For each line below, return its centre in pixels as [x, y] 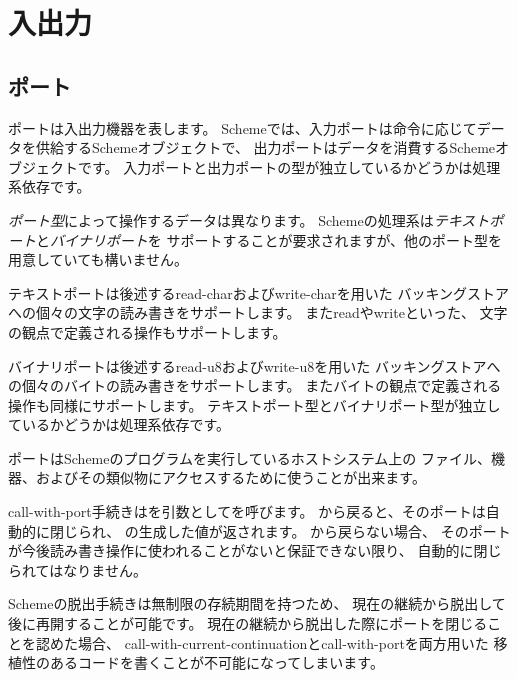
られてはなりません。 [77, 569]
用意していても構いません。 [98, 259]
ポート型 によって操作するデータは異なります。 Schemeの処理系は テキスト [249, 219]
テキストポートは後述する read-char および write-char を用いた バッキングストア [259, 292]
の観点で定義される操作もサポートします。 [147, 331]
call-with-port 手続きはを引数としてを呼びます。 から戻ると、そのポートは [247, 511]
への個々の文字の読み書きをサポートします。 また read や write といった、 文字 [258, 312]
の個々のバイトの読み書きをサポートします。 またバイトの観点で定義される [255, 385]
